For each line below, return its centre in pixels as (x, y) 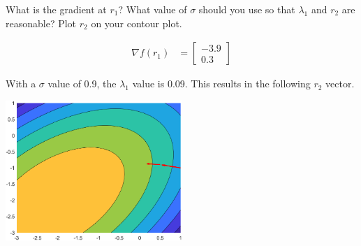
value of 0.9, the (82, 84)
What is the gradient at (56, 9)
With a (21, 84)
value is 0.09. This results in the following (221, 84)
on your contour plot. (137, 23)
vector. (340, 84)
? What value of (153, 9)
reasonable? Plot (41, 23)
